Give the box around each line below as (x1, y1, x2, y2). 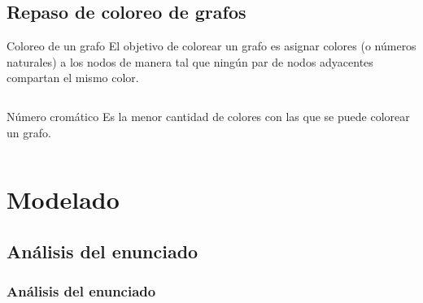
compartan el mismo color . (7, 69, 139, 86)
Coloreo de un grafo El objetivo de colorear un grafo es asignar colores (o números (7, 37, 416, 54)
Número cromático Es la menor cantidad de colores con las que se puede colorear (7, 107, 410, 124)
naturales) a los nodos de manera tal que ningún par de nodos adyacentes (7, 53, 373, 70)
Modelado (7, 183, 120, 216)
